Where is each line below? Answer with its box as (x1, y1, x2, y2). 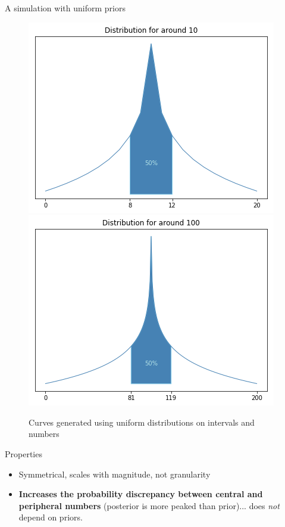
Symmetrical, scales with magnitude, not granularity (18, 467, 211, 480)
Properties (5, 447, 42, 460)
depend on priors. (18, 511, 83, 523)
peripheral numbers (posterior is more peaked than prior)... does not (18, 499, 280, 511)
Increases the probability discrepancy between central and (18, 488, 263, 500)
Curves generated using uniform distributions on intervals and (29, 416, 255, 428)
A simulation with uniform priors (5, 2, 126, 14)
